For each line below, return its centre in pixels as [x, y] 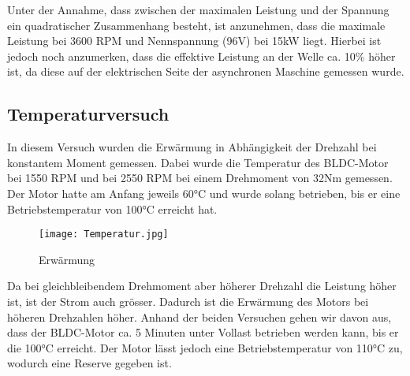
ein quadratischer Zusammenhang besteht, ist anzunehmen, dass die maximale [196, 25]
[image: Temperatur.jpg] [104, 235]
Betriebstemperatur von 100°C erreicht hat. [112, 208]
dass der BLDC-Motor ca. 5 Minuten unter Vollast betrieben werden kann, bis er [203, 332]
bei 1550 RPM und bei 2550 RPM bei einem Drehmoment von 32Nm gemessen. [200, 178]
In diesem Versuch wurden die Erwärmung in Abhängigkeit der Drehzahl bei [192, 147]
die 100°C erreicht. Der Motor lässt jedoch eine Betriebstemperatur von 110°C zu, [205, 347]
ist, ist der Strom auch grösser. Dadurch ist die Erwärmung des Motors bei [188, 301]
